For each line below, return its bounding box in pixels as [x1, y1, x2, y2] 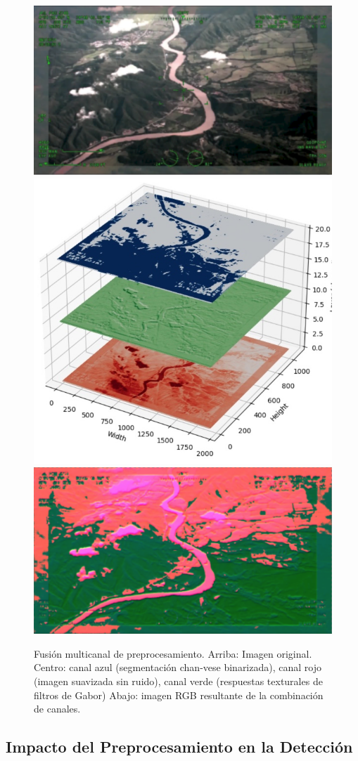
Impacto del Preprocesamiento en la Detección [6, 736, 353, 757]
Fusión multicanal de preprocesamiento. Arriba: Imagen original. [34, 646, 312, 661]
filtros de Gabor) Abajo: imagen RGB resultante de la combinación [34, 687, 324, 702]
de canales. [34, 701, 81, 716]
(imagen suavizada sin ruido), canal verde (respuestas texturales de [34, 674, 323, 689]
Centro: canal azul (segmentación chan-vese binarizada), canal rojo [34, 660, 321, 675]
